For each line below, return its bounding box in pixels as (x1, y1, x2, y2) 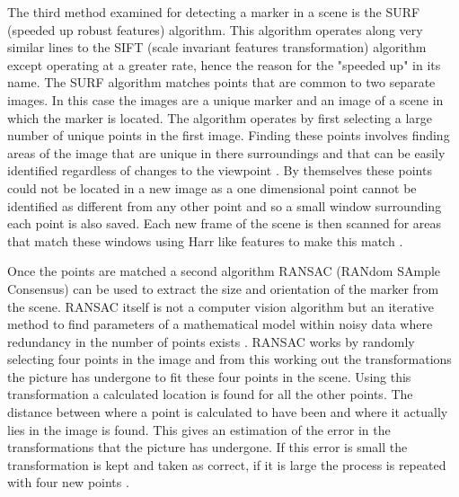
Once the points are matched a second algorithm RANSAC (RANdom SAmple (7, 262, 441, 280)
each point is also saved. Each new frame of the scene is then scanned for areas (7, 214, 441, 233)
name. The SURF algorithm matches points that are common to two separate (7, 73, 436, 92)
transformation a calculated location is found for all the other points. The (7, 385, 413, 404)
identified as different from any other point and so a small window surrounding (7, 196, 442, 215)
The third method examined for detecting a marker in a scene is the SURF (7, 3, 420, 21)
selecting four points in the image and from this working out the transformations (7, 350, 452, 368)
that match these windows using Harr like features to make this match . (7, 231, 403, 250)
